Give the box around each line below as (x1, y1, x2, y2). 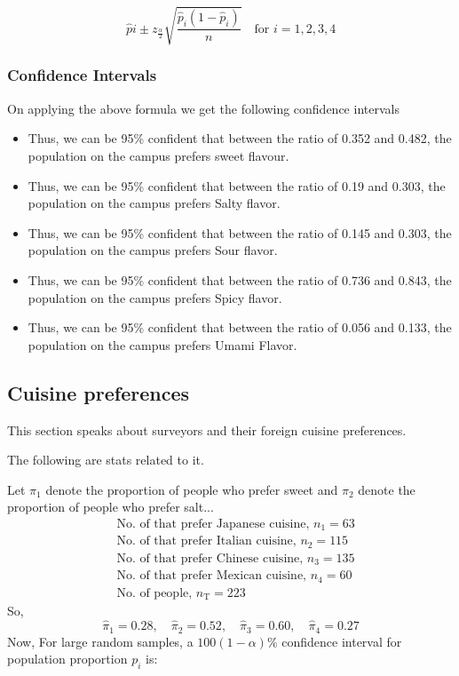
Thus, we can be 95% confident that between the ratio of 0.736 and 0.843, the (28, 270, 452, 289)
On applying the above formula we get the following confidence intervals (7, 99, 400, 117)
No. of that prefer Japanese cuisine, (116, 517, 310, 530)
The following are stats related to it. (7, 450, 204, 469)
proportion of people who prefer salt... (7, 497, 214, 516)
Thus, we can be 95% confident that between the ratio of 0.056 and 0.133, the (28, 318, 452, 337)
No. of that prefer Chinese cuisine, (116, 552, 304, 565)
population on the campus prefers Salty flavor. (28, 194, 281, 212)
